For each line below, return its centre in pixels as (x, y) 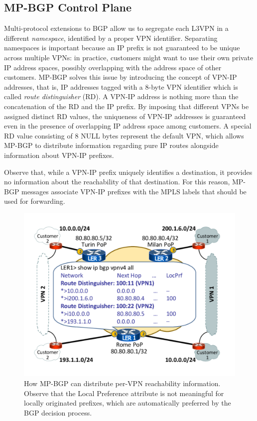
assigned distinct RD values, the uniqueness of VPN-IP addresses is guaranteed (125, 116)
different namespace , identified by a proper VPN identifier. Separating (111, 38)
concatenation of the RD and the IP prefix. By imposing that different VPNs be (127, 106)
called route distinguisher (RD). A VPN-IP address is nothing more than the (121, 96)
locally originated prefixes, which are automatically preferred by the (128, 403)
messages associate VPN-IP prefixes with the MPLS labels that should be (134, 191)
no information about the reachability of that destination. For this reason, (117, 182)
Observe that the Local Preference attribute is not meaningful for (124, 393)
